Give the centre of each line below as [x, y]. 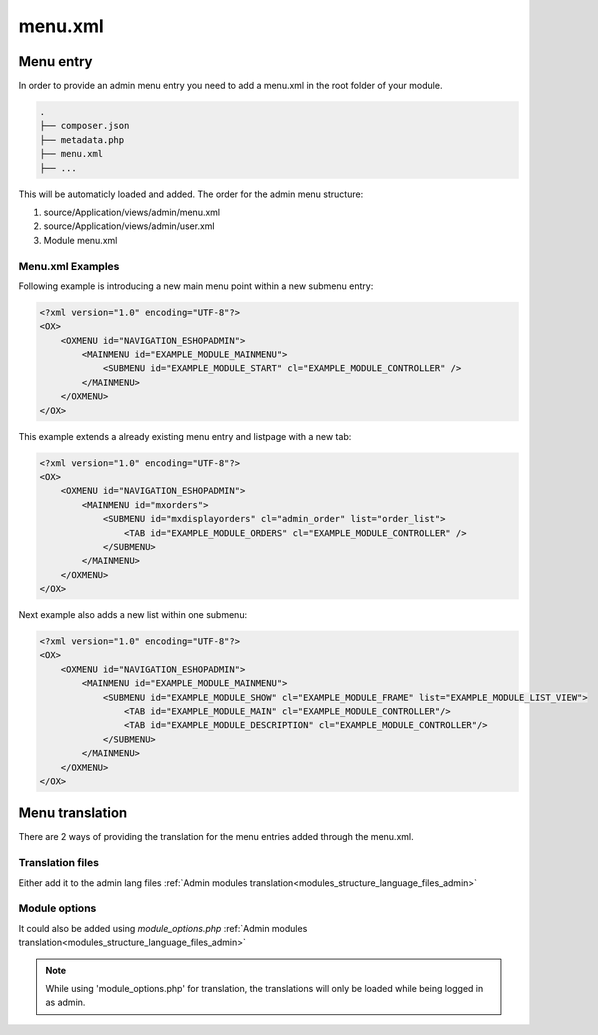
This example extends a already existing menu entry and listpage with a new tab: [185, 436]
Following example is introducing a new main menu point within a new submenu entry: [196, 286]
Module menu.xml [80, 240]
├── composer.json [84, 126]
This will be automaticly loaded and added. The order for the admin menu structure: [191, 194]
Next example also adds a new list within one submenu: [133, 615]
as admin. [65, 1002]
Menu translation [73, 813]
